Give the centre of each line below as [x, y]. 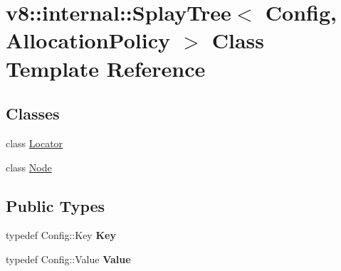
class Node [29, 167]
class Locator [35, 143]
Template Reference [106, 68]
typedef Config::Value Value [68, 259]
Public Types [56, 205]
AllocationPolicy [88, 40]
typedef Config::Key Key [61, 235]
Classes [33, 113]
